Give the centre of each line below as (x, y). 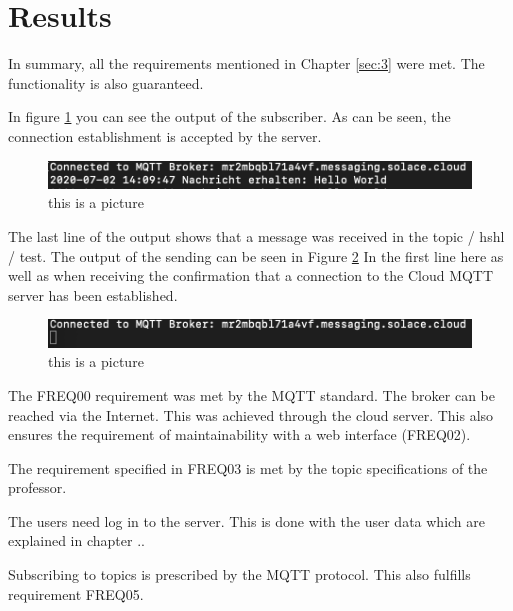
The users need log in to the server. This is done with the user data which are (246, 520)
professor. (37, 487)
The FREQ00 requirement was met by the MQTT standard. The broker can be (252, 394)
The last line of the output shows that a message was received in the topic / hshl (256, 236)
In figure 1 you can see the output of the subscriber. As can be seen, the (229, 116)
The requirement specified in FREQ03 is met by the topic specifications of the (248, 467)
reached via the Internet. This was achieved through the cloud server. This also (251, 414)
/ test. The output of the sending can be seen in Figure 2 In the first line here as (256, 255)
